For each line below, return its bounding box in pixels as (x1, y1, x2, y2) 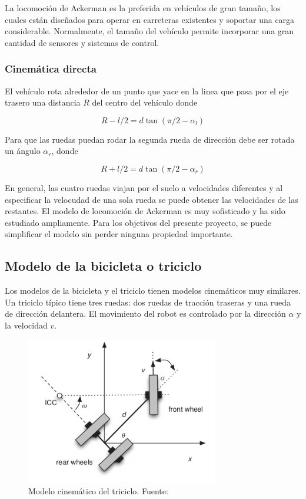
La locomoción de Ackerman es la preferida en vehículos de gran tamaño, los (5, 2, 281, 14)
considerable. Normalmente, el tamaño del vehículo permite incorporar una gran (5, 25, 294, 37)
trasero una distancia (5, 96, 81, 109)
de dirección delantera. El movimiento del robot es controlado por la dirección (5, 307, 286, 320)
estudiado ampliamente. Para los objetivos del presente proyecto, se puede (5, 216, 272, 228)
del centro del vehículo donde (92, 96, 198, 109)
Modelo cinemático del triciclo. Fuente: (28, 484, 168, 497)
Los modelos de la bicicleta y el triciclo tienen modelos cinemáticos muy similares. (5, 284, 301, 297)
